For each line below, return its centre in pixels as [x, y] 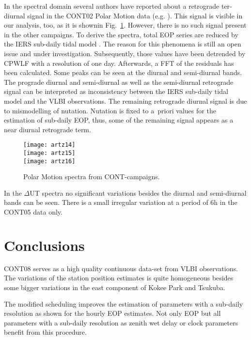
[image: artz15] [49, 153]
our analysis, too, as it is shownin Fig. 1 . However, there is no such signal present [125, 25]
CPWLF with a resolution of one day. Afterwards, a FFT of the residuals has [119, 63]
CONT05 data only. [33, 212]
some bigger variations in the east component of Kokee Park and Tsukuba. [115, 287]
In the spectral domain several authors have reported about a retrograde [112, 6]
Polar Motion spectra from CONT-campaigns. [92, 177]
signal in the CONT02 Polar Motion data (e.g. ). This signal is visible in [135, 15]
